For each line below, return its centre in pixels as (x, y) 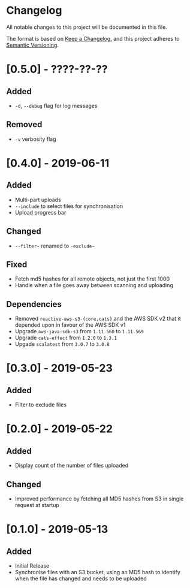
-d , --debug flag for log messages (56, 105)
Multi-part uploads (38, 200)
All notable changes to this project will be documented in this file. (87, 27)
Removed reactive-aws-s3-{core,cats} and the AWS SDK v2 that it (98, 319)
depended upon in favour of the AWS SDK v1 (70, 325)
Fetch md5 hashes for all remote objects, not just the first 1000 (92, 279)
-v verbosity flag (35, 139)
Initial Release (32, 566)
